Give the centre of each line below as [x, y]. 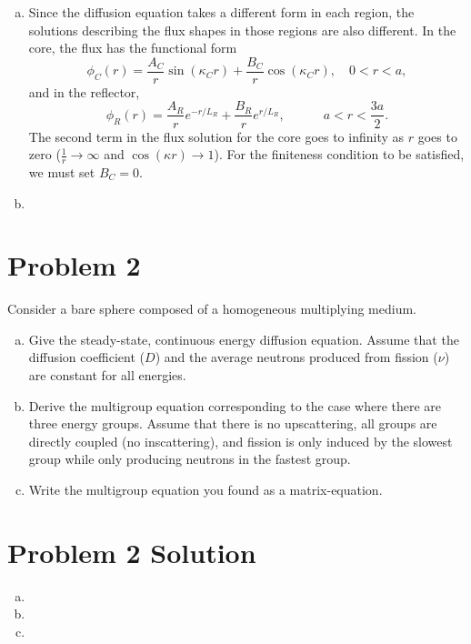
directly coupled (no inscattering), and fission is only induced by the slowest [241, 441]
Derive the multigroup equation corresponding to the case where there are [235, 405]
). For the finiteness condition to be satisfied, [339, 154]
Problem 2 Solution [132, 552]
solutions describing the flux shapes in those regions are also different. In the [242, 30]
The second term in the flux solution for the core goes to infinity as [216, 136]
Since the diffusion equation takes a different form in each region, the [221, 12]
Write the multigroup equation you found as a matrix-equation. [205, 489]
